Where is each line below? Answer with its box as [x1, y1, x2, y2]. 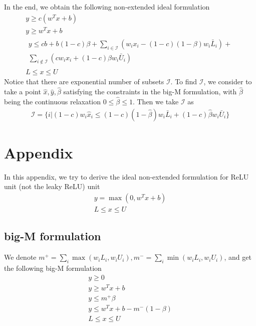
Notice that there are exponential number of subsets [4, 76, 164, 87]
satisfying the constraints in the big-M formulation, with [63, 86, 237, 97]
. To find [170, 76, 197, 87]
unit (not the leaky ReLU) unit [4, 181, 100, 192]
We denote [4, 252, 37, 262]
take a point [4, 86, 41, 97]
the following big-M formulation [4, 263, 102, 273]
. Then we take [132, 96, 179, 107]
